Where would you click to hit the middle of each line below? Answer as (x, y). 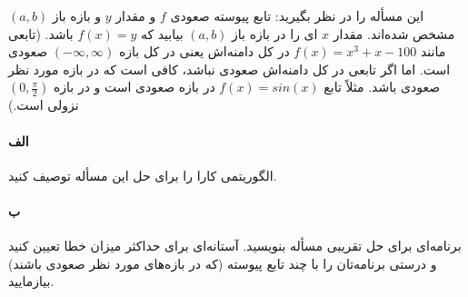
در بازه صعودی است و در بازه (134, 87)
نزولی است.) (44, 105)
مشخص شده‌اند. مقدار (394, 33)
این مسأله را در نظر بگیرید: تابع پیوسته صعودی (297, 15)
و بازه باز (77, 15)
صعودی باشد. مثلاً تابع (382, 87)
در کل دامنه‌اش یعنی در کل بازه (204, 51)
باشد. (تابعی (41, 33)
